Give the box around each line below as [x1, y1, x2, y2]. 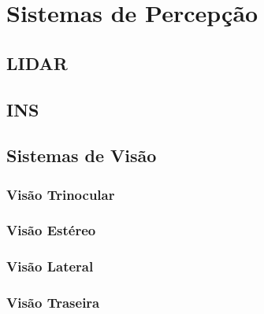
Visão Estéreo [6, 220, 96, 240]
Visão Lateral [6, 257, 94, 276]
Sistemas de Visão [6, 143, 157, 168]
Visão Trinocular [6, 184, 115, 204]
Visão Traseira [6, 293, 100, 312]
